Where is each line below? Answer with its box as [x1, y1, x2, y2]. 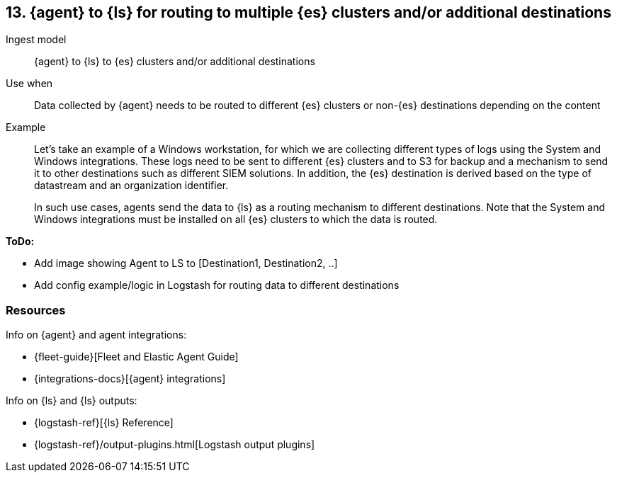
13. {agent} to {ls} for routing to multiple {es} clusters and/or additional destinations [6, 4, 611, 21]
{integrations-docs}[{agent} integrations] [34, 372, 226, 385]
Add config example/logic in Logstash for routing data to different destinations [34, 279, 400, 292]
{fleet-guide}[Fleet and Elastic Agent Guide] [34, 351, 239, 363]
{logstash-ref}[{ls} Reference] [34, 416, 174, 429]
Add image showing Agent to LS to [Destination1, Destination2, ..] [34, 257, 338, 270]
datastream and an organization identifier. [34, 179, 229, 192]
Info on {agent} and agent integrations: [6, 329, 187, 341]
